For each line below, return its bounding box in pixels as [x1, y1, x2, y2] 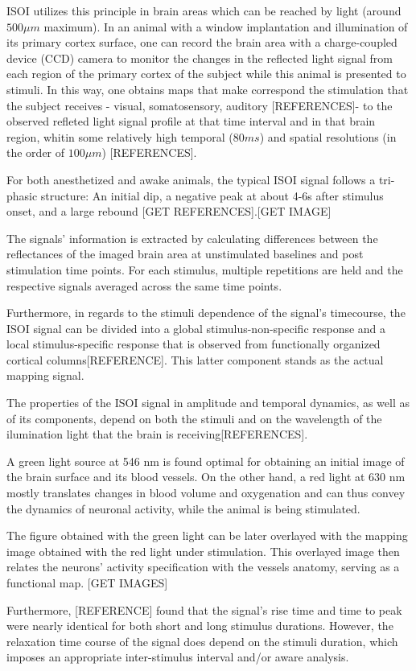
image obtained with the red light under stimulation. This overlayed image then [6, 542, 400, 559]
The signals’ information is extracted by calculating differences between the [6, 229, 378, 246]
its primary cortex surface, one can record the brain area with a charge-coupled [6, 34, 397, 51]
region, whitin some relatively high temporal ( [6, 128, 233, 145]
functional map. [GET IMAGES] [6, 574, 168, 591]
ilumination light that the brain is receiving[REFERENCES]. [6, 426, 308, 443]
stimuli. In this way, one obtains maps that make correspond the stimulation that [6, 80, 409, 97]
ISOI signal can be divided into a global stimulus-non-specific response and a [6, 319, 386, 336]
